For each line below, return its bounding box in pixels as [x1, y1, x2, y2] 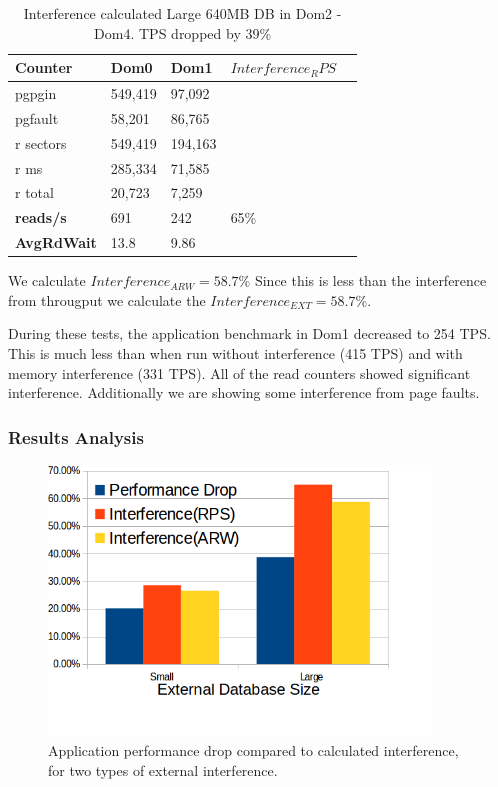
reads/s [15, 207, 67, 228]
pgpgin [15, 83, 57, 104]
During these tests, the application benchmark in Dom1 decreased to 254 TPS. [8, 323, 491, 344]
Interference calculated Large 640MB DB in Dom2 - [23, 3, 342, 23]
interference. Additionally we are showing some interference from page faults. [8, 382, 480, 403]
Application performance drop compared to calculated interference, [48, 740, 459, 761]
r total [15, 182, 54, 203]
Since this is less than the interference [254, 270, 487, 291]
